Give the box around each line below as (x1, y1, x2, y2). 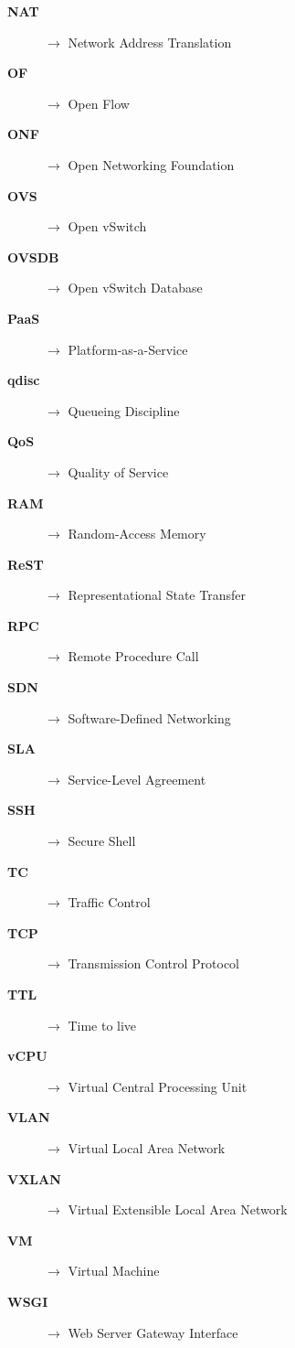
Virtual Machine (68, 1261, 160, 1280)
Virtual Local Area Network (68, 1138, 226, 1157)
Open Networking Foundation (68, 155, 235, 174)
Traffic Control (68, 893, 151, 912)
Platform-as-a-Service (68, 339, 188, 358)
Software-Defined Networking (68, 708, 231, 727)
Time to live (68, 1015, 137, 1034)
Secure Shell (68, 831, 136, 851)
